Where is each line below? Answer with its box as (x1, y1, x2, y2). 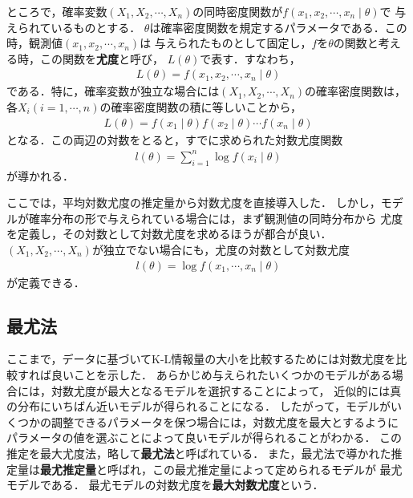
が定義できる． (6, 273, 85, 290)
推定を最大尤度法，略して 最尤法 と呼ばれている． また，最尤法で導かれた (6, 444, 391, 461)
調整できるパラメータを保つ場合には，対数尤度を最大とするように (51, 413, 399, 430)
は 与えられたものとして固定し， (140, 34, 312, 51)
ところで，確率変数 (6, 3, 107, 19)
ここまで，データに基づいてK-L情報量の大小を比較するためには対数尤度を (6, 350, 396, 367)
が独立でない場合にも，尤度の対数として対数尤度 (91, 241, 350, 257)
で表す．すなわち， (200, 50, 301, 67)
